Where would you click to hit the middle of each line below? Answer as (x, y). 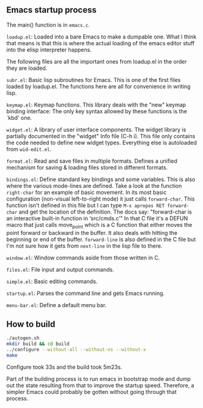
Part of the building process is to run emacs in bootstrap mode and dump (99, 379)
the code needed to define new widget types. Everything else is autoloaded (102, 143)
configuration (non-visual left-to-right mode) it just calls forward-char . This (101, 199)
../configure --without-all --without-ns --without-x (76, 350)
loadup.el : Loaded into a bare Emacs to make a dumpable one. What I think (102, 37)
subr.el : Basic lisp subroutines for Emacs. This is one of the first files (94, 80)
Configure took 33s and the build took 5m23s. (64, 367)
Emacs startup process (51, 10)
